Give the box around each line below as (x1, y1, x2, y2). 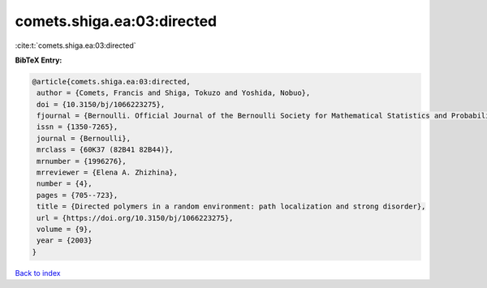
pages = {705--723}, (37, 191, 119, 200)
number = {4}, (37, 179, 93, 188)
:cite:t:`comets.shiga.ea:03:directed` (15, 41, 136, 50)
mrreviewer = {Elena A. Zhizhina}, (37, 168, 179, 178)
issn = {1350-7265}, (37, 123, 119, 131)
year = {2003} (37, 236, 93, 245)
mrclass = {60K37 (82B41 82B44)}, (37, 145, 174, 154)
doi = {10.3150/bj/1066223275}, (37, 100, 166, 109)
